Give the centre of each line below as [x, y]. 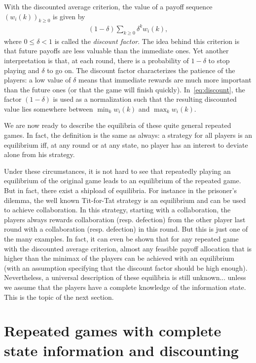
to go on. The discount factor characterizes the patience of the [141, 70]
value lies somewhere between [49, 108]
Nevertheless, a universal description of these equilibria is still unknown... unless [125, 277]
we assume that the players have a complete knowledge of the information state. [125, 287]
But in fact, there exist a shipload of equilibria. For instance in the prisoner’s [120, 190]
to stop [219, 60]
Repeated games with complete [113, 331]
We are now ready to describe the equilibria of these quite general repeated [118, 125]
